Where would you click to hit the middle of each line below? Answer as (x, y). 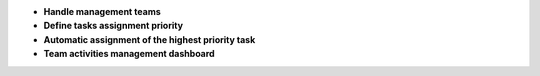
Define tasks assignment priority (113, 26)
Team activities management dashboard (129, 54)
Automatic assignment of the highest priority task (149, 39)
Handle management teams (102, 11)
